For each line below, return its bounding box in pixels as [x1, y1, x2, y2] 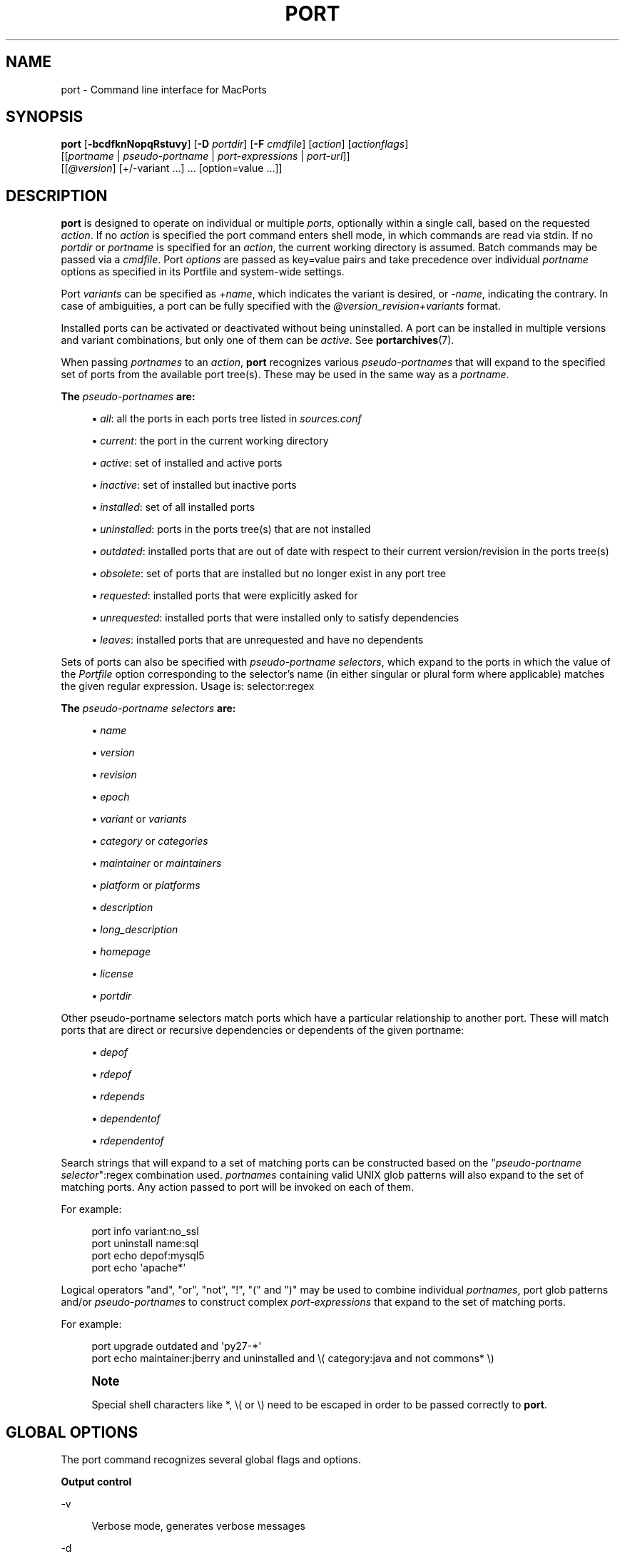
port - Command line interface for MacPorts [61, 83, 267, 96]
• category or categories [91, 835, 208, 848]
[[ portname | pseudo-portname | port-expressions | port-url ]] [61, 150, 350, 163]
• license [91, 968, 133, 980]
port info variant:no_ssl [91, 1225, 199, 1238]
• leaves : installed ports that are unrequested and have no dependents [91, 634, 424, 646]
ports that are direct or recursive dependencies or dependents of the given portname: [61, 1024, 464, 1037]
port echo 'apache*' [91, 1261, 186, 1274]
